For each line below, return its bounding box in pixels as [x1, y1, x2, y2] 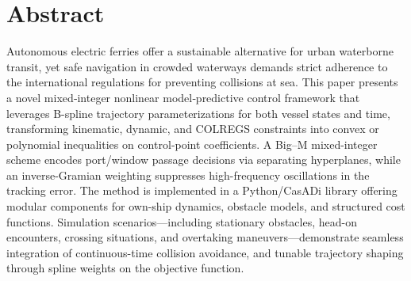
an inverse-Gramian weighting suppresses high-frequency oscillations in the [6, 166, 370, 183]
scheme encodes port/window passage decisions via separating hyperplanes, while [6, 151, 401, 168]
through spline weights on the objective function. [6, 260, 244, 276]
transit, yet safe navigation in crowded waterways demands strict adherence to [6, 58, 388, 74]
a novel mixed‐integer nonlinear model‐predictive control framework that [6, 89, 360, 105]
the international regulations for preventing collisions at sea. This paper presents [6, 74, 398, 90]
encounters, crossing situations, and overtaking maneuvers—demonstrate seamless [6, 229, 404, 245]
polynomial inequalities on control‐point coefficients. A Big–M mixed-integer [6, 135, 378, 152]
